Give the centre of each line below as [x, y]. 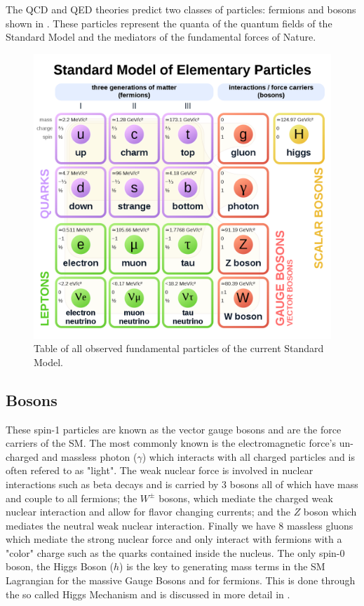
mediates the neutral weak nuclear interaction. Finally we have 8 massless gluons [180, 525]
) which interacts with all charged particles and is [248, 456]
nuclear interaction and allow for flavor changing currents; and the [148, 512]
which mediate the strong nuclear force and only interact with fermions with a [174, 539]
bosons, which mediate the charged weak [246, 498]
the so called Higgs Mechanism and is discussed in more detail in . [148, 594]
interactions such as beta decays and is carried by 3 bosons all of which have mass [182, 484]
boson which [330, 512]
